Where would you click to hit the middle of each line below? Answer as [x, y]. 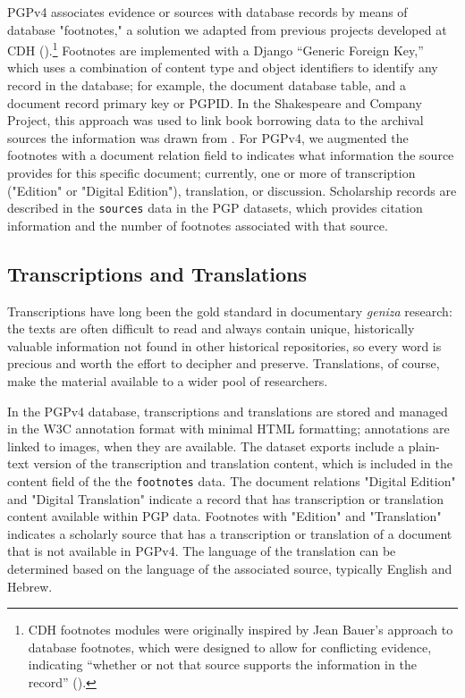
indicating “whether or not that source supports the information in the [222, 664]
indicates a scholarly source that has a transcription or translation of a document [230, 533]
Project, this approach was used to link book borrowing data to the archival [216, 120]
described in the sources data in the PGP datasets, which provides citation [215, 208]
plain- [424, 446]
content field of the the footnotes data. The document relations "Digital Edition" [232, 480]
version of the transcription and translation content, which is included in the [243, 463]
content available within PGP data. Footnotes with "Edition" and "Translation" [224, 516]
